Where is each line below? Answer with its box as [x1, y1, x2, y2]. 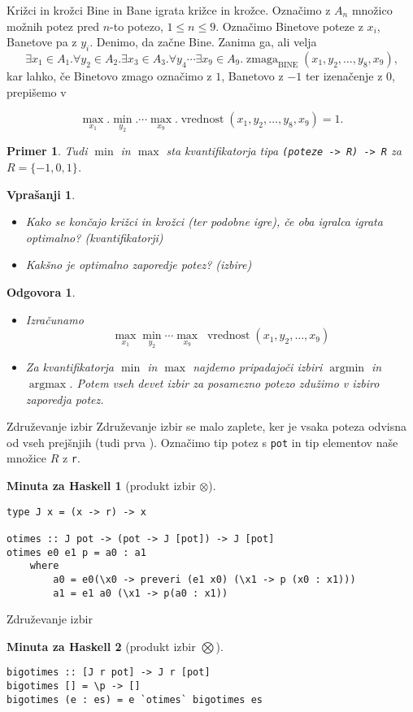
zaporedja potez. [25, 390, 104, 407]
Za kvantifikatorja [25, 358, 115, 376]
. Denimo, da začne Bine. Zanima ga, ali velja [89, 33, 317, 50]
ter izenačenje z [305, 67, 383, 84]
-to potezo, [110, 17, 163, 34]
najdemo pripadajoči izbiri [193, 358, 323, 376]
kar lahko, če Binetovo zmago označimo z [7, 67, 212, 84]
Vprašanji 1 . [7, 185, 76, 202]
